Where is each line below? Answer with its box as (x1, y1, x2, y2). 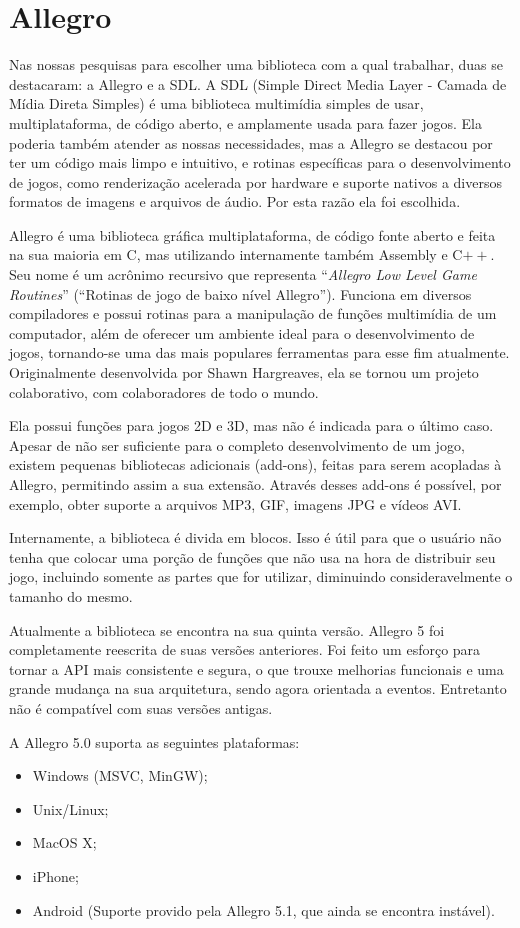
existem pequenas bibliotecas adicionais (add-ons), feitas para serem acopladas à (9, 454, 502, 475)
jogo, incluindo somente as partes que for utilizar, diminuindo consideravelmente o (9, 566, 513, 587)
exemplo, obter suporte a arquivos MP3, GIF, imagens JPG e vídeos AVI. (9, 493, 462, 514)
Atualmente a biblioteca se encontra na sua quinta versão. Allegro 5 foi (9, 619, 445, 640)
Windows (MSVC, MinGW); (32, 765, 208, 786)
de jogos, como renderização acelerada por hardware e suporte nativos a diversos (9, 171, 502, 192)
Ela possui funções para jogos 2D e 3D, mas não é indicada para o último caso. (9, 415, 494, 436)
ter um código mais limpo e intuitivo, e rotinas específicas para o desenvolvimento (9, 152, 511, 173)
